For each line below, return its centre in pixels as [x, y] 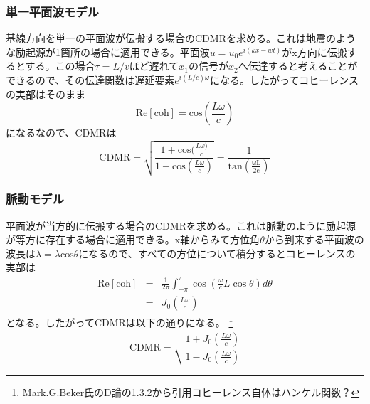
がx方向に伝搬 [314, 52]
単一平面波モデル [52, 11]
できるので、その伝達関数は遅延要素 [90, 80]
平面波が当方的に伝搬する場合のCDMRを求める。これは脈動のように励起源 [181, 225]
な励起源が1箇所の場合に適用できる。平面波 [108, 52]
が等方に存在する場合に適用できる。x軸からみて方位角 [133, 239]
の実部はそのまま [46, 94]
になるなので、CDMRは [61, 133]
